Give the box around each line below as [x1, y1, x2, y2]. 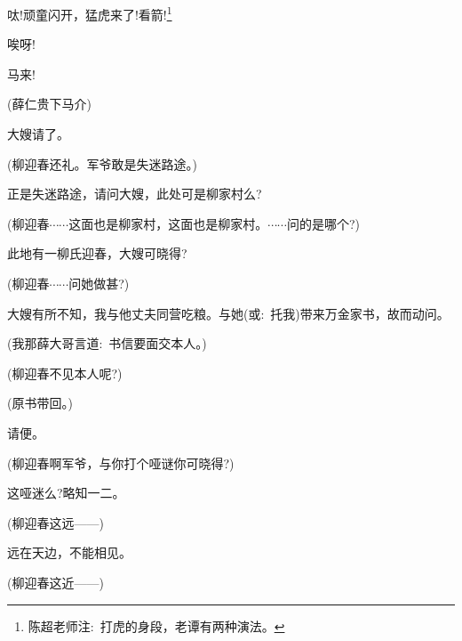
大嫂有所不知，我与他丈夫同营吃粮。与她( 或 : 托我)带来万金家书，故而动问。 [7, 304, 450, 322]
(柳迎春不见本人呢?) [7, 363, 123, 382]
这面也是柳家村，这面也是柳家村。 [68, 214, 268, 232]
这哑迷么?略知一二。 [7, 483, 125, 502]
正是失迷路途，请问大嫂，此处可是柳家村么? [7, 184, 262, 203]
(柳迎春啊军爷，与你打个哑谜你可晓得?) [7, 453, 235, 472]
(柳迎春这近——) [7, 572, 104, 591]
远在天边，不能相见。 [7, 543, 131, 562]
